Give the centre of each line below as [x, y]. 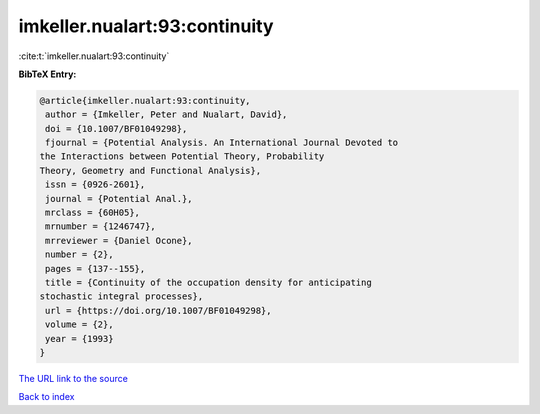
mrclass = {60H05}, [92, 213]
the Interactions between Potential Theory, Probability [182, 156]
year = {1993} [79, 338]
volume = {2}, [79, 324]
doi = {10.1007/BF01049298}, [116, 128]
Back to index [46, 397]
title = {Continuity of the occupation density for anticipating [208, 282]
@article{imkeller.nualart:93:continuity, [145, 100]
